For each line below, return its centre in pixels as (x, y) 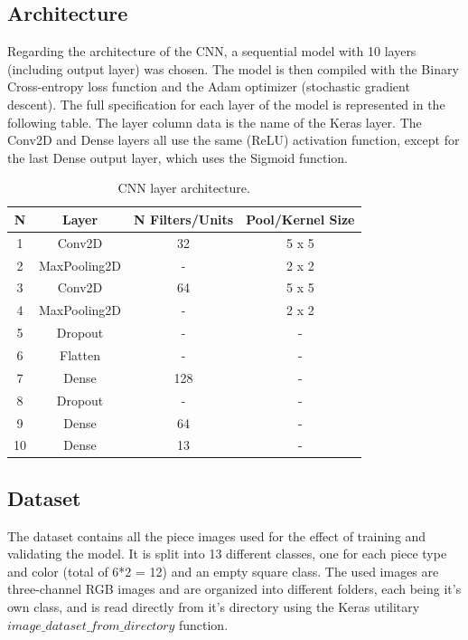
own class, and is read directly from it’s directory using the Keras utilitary (214, 607)
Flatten (80, 355)
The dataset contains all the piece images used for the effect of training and (217, 535)
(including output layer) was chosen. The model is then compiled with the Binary (233, 68)
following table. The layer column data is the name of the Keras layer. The (215, 122)
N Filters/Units (184, 219)
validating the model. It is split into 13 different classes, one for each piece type (227, 554)
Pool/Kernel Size (300, 219)
